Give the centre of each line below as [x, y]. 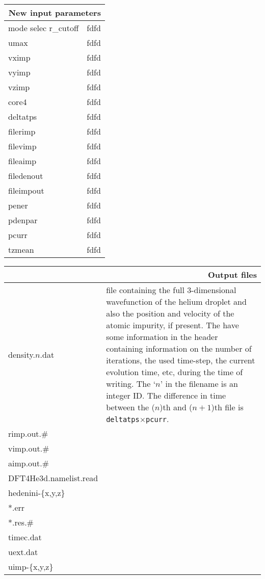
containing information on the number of [179, 348]
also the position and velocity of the [170, 313]
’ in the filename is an [199, 384]
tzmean [21, 249]
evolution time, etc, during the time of [175, 372]
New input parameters [55, 12]
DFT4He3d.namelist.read [53, 478]
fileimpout [26, 190]
